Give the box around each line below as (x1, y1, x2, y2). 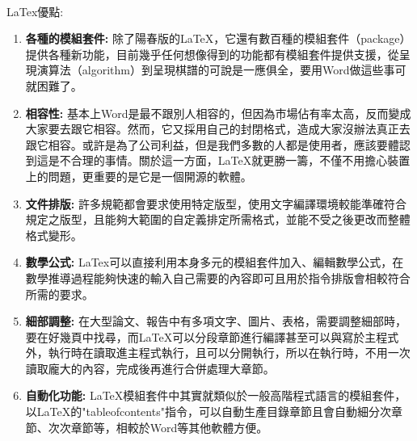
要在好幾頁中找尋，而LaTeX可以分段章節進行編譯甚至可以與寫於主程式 (25, 328, 399, 345)
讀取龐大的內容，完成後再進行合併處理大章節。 (25, 359, 275, 376)
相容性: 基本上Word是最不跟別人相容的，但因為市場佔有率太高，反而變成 (25, 104, 411, 121)
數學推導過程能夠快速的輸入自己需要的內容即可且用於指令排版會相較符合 (25, 269, 411, 286)
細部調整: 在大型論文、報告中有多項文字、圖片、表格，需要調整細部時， (25, 313, 406, 330)
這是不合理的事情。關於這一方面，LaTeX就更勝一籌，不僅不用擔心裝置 (36, 152, 411, 169)
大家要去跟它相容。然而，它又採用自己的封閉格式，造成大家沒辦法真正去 (25, 120, 411, 137)
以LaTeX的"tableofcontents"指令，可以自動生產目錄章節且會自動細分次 (25, 403, 391, 420)
